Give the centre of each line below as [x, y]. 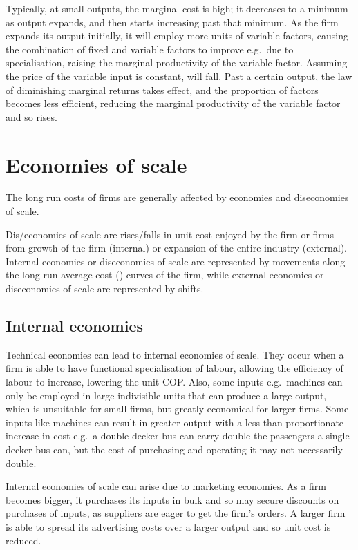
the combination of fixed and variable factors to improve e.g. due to [150, 49]
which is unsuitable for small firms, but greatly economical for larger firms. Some [177, 409]
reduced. [23, 540]
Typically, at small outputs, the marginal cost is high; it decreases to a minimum [177, 8]
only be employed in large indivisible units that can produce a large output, [166, 395]
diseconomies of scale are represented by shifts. [105, 288]
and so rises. [31, 116]
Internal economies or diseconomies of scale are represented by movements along [176, 261]
